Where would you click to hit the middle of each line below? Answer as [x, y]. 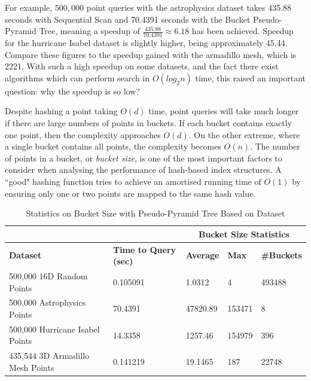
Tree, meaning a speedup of [89, 31]
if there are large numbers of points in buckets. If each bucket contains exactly [148, 122]
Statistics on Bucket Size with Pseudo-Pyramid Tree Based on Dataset [155, 213]
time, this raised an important [251, 77]
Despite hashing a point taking [61, 111]
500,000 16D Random [48, 276]
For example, [29, 7]
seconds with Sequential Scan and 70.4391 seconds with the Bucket [128, 19]
